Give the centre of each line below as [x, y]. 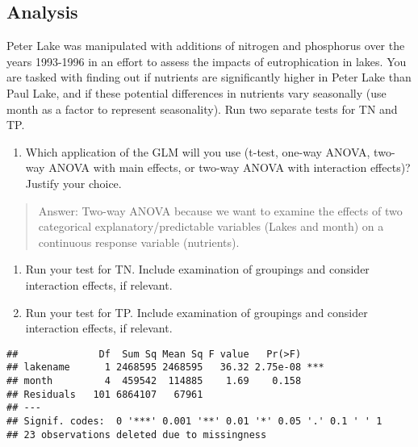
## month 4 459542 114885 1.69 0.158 [154, 381]
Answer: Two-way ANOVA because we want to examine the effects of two [220, 210]
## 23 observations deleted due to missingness [137, 434]
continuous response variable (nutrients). [139, 242]
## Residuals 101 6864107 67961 [105, 394]
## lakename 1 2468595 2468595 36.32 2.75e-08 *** [165, 368]
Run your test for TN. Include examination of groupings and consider [197, 269]
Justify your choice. [73, 183]
